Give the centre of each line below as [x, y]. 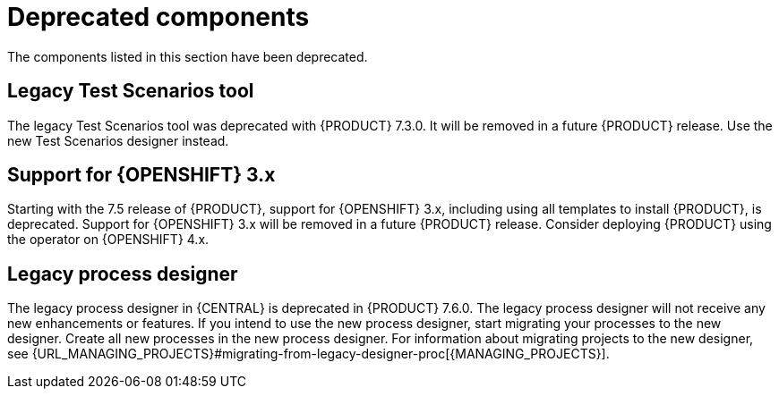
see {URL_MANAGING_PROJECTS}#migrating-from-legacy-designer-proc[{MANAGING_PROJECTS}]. [308, 354]
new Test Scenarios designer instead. [118, 140]
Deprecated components [158, 17]
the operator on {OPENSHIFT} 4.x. [108, 240]
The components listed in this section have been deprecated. [188, 56]
